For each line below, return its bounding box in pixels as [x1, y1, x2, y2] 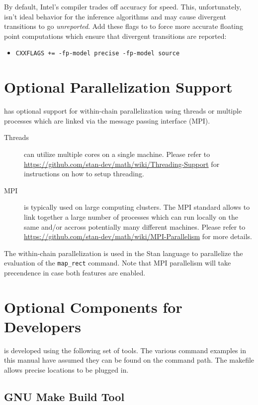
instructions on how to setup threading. [24, 168, 144, 179]
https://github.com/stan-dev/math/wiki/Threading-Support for [24, 158, 220, 169]
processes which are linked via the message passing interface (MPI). [4, 115, 210, 126]
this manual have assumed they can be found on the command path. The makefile [4, 355, 255, 365]
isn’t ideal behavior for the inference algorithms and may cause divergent [4, 11, 226, 21]
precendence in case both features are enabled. [4, 267, 146, 277]
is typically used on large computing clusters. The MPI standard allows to [24, 202, 250, 212]
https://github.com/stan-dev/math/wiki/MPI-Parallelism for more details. [24, 231, 252, 242]
